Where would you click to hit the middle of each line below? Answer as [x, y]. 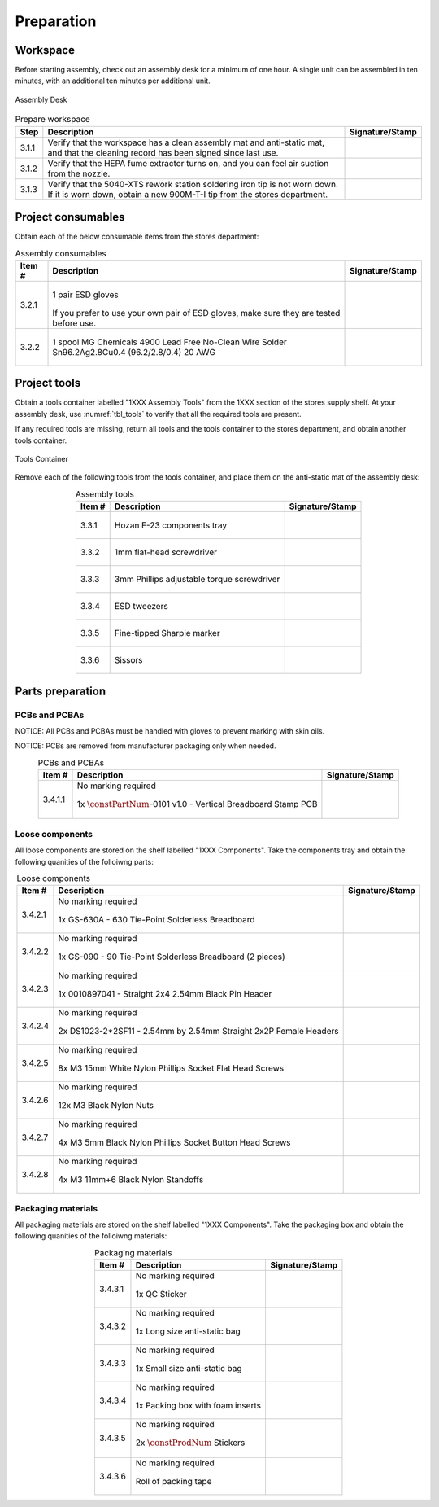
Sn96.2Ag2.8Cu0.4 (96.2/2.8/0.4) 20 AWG [134, 352]
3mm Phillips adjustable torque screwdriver [197, 580]
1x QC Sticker [161, 1295]
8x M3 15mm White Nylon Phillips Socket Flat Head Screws [171, 1068]
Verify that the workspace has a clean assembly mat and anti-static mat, [186, 142]
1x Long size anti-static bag [188, 1331]
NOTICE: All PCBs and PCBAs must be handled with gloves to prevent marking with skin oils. [170, 731]
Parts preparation [60, 691]
